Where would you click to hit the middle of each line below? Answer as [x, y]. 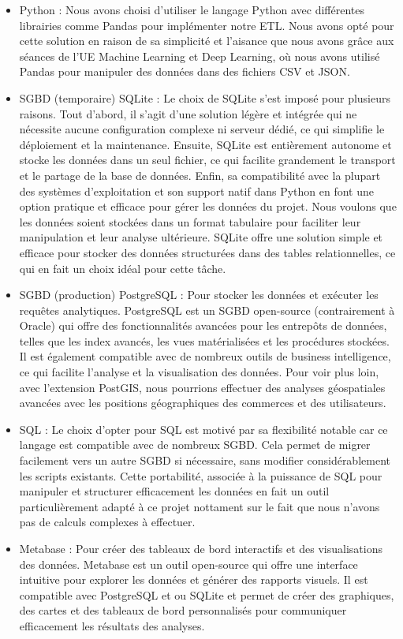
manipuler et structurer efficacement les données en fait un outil [174, 491]
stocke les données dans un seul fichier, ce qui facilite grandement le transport [207, 160]
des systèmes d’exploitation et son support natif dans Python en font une [196, 191]
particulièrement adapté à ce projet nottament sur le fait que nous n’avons [200, 506]
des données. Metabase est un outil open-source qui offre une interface [188, 564]
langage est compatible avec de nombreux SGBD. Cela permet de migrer [195, 445]
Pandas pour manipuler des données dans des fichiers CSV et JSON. [185, 71]
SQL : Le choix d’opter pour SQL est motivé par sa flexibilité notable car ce [203, 429]
